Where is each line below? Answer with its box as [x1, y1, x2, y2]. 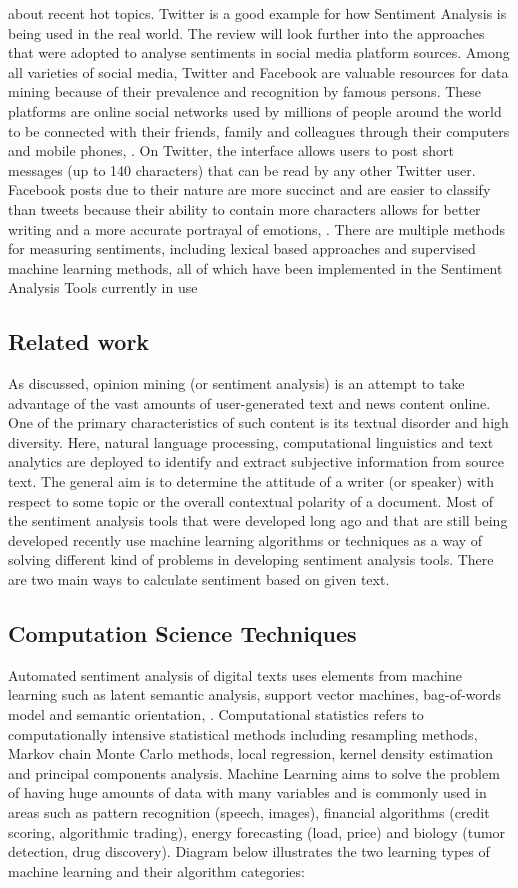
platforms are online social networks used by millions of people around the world [8, 100, 502, 121]
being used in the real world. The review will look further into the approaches [8, 22, 485, 43]
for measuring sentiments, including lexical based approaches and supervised [8, 238, 476, 259]
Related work [8, 326, 150, 357]
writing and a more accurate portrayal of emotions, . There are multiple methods [8, 218, 506, 239]
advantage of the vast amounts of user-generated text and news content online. [8, 392, 491, 413]
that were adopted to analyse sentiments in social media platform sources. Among [8, 42, 510, 63]
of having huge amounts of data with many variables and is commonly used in [8, 782, 487, 803]
